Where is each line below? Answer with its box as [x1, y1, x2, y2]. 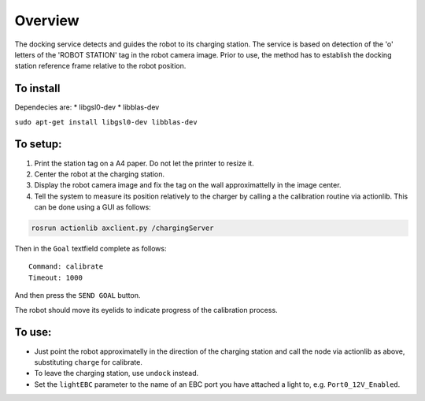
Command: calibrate [28, 262, 104, 271]
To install [14, 82, 61, 95]
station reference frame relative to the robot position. [14, 61, 187, 71]
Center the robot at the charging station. [34, 169, 165, 179]
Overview [14, 12, 79, 29]
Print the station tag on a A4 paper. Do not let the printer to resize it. [34, 158, 255, 168]
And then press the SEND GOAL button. [14, 291, 141, 300]
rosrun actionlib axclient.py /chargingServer [31, 224, 214, 232]
